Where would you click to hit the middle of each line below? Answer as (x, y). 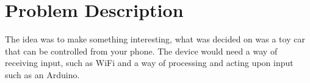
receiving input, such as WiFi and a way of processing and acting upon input (149, 63)
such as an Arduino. (42, 74)
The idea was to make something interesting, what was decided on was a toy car (155, 39)
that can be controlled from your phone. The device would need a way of (141, 51)
